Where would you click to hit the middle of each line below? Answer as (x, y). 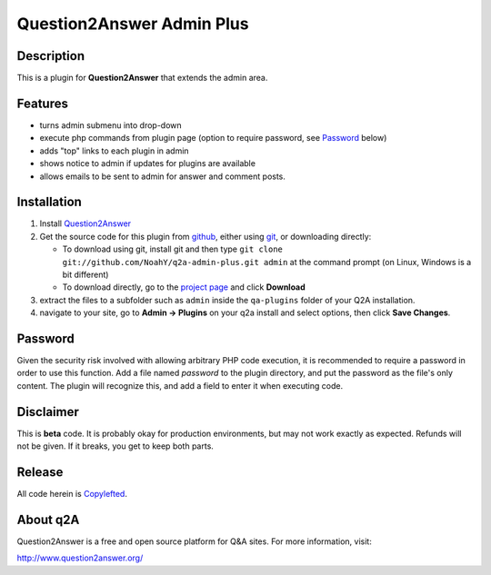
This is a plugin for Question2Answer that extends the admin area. (142, 78)
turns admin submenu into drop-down (110, 125)
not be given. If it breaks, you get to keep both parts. (115, 446)
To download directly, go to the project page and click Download (184, 287)
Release (40, 472)
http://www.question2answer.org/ (80, 558)
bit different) (85, 274)
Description (51, 56)
